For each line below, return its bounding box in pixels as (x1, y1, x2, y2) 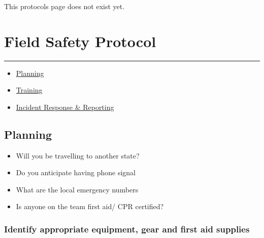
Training (16, 85, 43, 95)
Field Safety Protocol (4, 30, 156, 51)
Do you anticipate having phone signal (16, 167, 136, 178)
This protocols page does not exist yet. (4, 1, 125, 11)
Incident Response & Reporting (16, 101, 114, 112)
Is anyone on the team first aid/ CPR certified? (16, 201, 164, 212)
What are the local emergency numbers (16, 184, 139, 194)
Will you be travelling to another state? (16, 150, 140, 161)
